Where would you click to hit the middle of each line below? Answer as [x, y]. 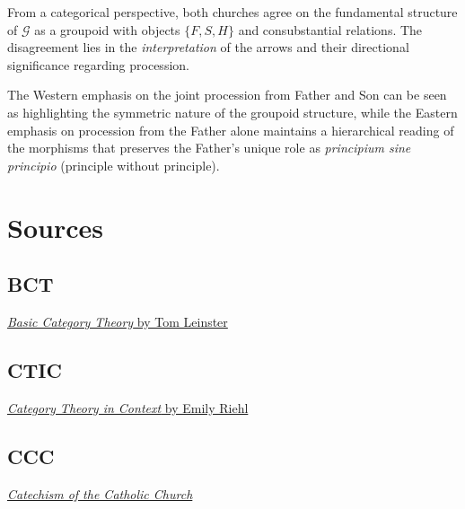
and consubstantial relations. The [330, 29]
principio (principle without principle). [114, 165]
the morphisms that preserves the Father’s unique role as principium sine [209, 148]
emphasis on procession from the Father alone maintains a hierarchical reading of [231, 130]
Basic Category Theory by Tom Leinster [118, 321]
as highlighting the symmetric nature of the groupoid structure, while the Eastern [232, 112]
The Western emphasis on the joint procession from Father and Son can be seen [227, 95]
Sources [55, 227]
